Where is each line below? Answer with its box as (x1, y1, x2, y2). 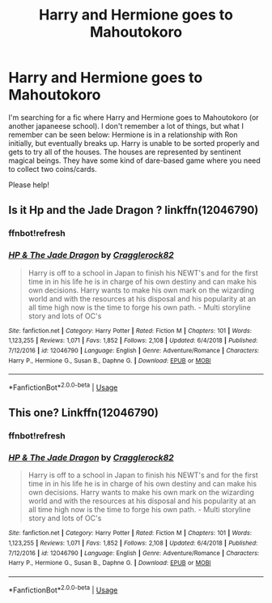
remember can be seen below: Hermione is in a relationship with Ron (8, 130, 238, 139)
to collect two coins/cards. (8, 164, 97, 173)
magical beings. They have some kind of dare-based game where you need (8, 156, 261, 165)
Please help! (8, 180, 50, 190)
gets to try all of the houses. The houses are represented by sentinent (8, 147, 241, 156)
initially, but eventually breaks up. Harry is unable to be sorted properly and (8, 138, 260, 148)
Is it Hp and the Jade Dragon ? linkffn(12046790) (8, 203, 259, 217)
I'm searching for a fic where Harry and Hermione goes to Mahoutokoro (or (8, 112, 259, 122)
